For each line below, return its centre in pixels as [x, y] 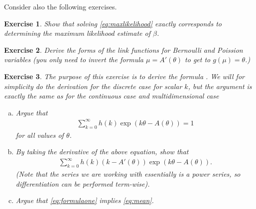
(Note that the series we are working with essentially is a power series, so [128, 174]
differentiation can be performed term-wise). [83, 183]
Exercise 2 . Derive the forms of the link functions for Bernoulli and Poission [124, 50]
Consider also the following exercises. [61, 6]
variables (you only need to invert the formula [74, 59]
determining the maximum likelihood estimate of [77, 33]
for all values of [40, 135]
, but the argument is [220, 86]
